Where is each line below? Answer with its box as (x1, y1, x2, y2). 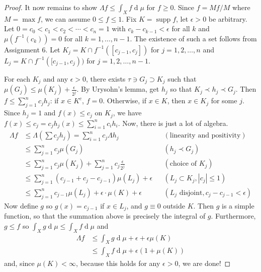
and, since (4, 258, 35, 268)
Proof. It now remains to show (4, 2, 98, 12)
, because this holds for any (75, 258, 160, 268)
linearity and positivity (169, 132, 241, 140)
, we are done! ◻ (178, 258, 231, 268)
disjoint (179, 189, 203, 196)
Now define (4, 200, 38, 211)
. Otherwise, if (103, 95, 147, 106)
